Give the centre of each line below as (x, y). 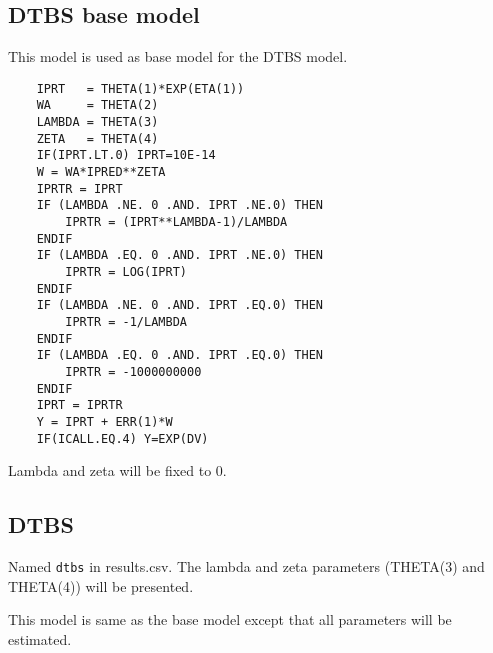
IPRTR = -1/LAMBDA (126, 321)
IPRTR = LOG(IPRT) (126, 272)
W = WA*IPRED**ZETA (101, 172)
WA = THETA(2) (97, 105)
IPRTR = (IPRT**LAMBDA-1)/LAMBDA (176, 222)
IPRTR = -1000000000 (133, 371)
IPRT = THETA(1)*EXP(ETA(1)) (140, 88)
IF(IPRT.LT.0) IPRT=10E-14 (126, 155)
